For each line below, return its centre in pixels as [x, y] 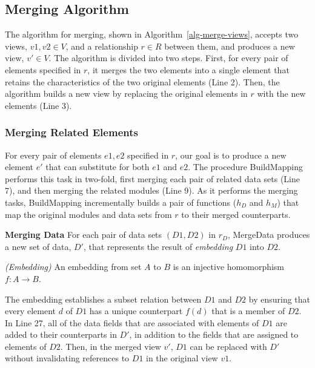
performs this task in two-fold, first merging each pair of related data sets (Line [152, 178]
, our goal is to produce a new [231, 155]
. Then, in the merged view [111, 346]
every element [31, 311]
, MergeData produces [269, 235]
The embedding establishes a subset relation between [103, 299]
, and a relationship [102, 46]
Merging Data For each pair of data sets [84, 235]
